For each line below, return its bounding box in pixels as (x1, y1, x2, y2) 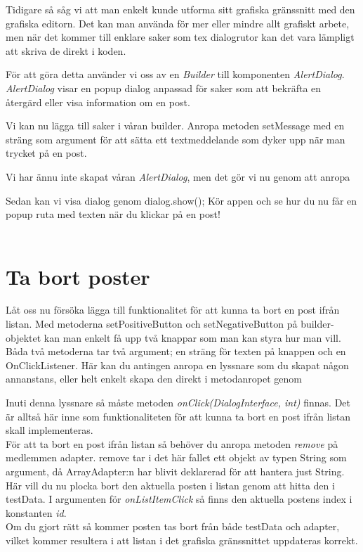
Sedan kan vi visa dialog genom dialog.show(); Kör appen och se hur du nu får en (6, 193, 357, 207)
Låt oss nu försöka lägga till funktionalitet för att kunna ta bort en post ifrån (6, 302, 340, 317)
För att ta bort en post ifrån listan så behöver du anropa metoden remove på (6, 436, 338, 451)
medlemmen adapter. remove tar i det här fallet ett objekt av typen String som (6, 450, 347, 465)
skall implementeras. (6, 423, 93, 437)
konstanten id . (6, 505, 67, 520)
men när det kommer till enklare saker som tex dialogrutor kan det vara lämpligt (6, 30, 355, 44)
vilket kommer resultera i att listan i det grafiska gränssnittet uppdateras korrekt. (6, 532, 358, 547)
